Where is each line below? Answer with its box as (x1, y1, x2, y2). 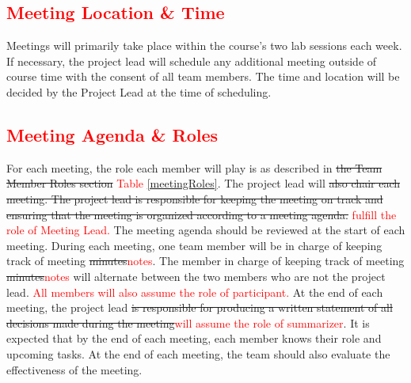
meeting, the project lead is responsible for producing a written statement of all (6, 299, 393, 316)
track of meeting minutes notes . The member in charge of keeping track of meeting (6, 252, 405, 269)
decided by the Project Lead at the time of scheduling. (6, 83, 272, 100)
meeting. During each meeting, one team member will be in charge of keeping (6, 237, 382, 253)
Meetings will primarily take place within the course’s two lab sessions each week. (6, 37, 402, 54)
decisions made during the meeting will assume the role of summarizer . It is (6, 314, 370, 331)
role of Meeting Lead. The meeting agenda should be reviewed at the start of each (6, 222, 405, 238)
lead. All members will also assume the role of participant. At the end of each (6, 283, 383, 300)
